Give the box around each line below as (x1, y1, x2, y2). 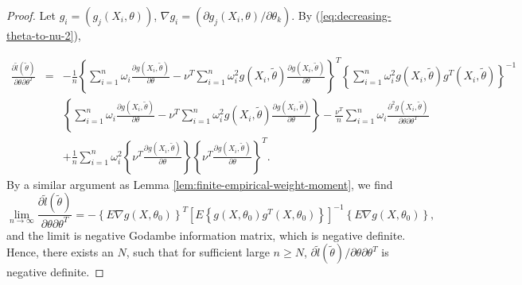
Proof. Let (6, 7, 56, 23)
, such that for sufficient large (126, 244, 270, 260)
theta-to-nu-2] (6, 27, 74, 43)
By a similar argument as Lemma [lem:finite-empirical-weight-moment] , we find (6, 175, 393, 192)
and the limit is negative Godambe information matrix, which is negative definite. (6, 226, 406, 243)
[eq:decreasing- (320, 7, 391, 23)
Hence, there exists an (6, 244, 114, 260)
